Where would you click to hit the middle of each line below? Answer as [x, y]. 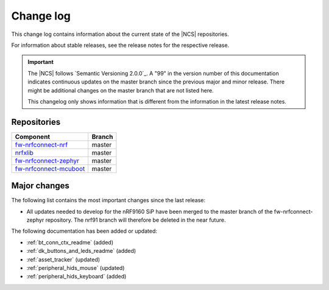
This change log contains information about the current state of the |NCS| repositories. [120, 34]
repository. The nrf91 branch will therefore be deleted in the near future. [136, 220]
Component [33, 136]
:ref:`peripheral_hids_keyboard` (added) [76, 277]
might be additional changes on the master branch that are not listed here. [121, 90]
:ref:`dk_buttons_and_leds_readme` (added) [81, 251]
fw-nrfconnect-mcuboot [50, 169]
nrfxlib [24, 152]
